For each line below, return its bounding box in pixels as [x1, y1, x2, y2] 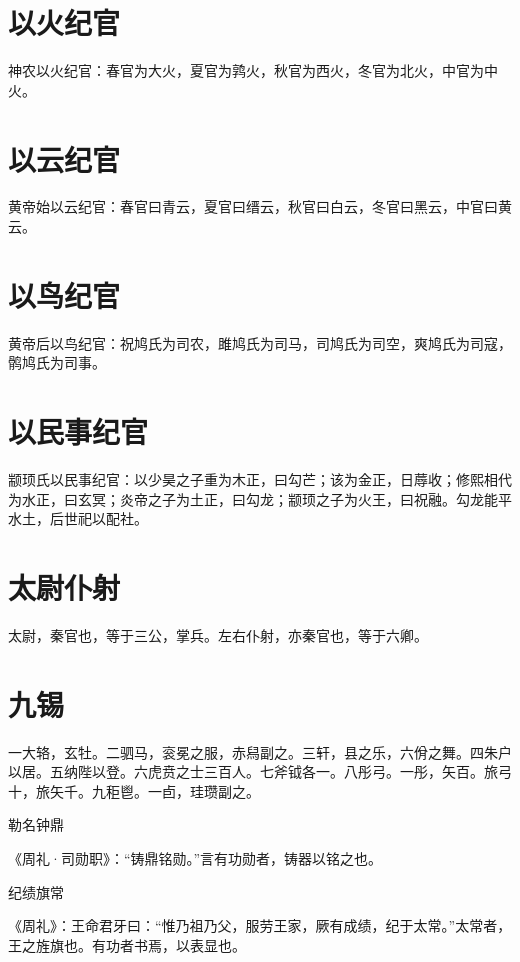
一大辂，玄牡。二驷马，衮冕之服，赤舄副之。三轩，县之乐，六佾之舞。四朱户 [8, 741, 512, 762]
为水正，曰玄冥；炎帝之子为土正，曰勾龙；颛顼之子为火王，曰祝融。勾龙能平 [8, 488, 512, 509]
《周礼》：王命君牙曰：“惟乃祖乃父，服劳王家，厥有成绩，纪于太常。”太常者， [8, 915, 512, 936]
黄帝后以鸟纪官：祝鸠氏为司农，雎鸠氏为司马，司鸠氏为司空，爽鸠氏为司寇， [8, 332, 512, 353]
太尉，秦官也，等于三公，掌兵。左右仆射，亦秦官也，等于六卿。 [8, 624, 428, 645]
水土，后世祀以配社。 [8, 508, 148, 529]
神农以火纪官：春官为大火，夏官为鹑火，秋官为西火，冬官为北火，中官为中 [8, 60, 498, 81]
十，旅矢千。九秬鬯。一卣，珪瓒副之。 [8, 780, 260, 801]
